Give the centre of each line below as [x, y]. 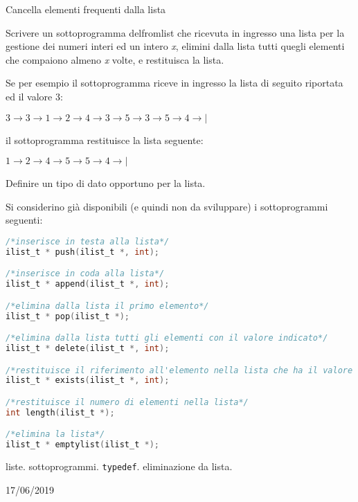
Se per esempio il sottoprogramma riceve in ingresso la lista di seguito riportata [174, 83]
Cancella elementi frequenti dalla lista [86, 9]
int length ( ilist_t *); [60, 412]
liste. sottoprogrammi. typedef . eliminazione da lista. [119, 466]
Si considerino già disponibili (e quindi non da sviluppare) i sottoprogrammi [167, 206]
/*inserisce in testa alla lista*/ [88, 241]
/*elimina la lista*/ [55, 434]
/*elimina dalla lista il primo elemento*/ [107, 306]
